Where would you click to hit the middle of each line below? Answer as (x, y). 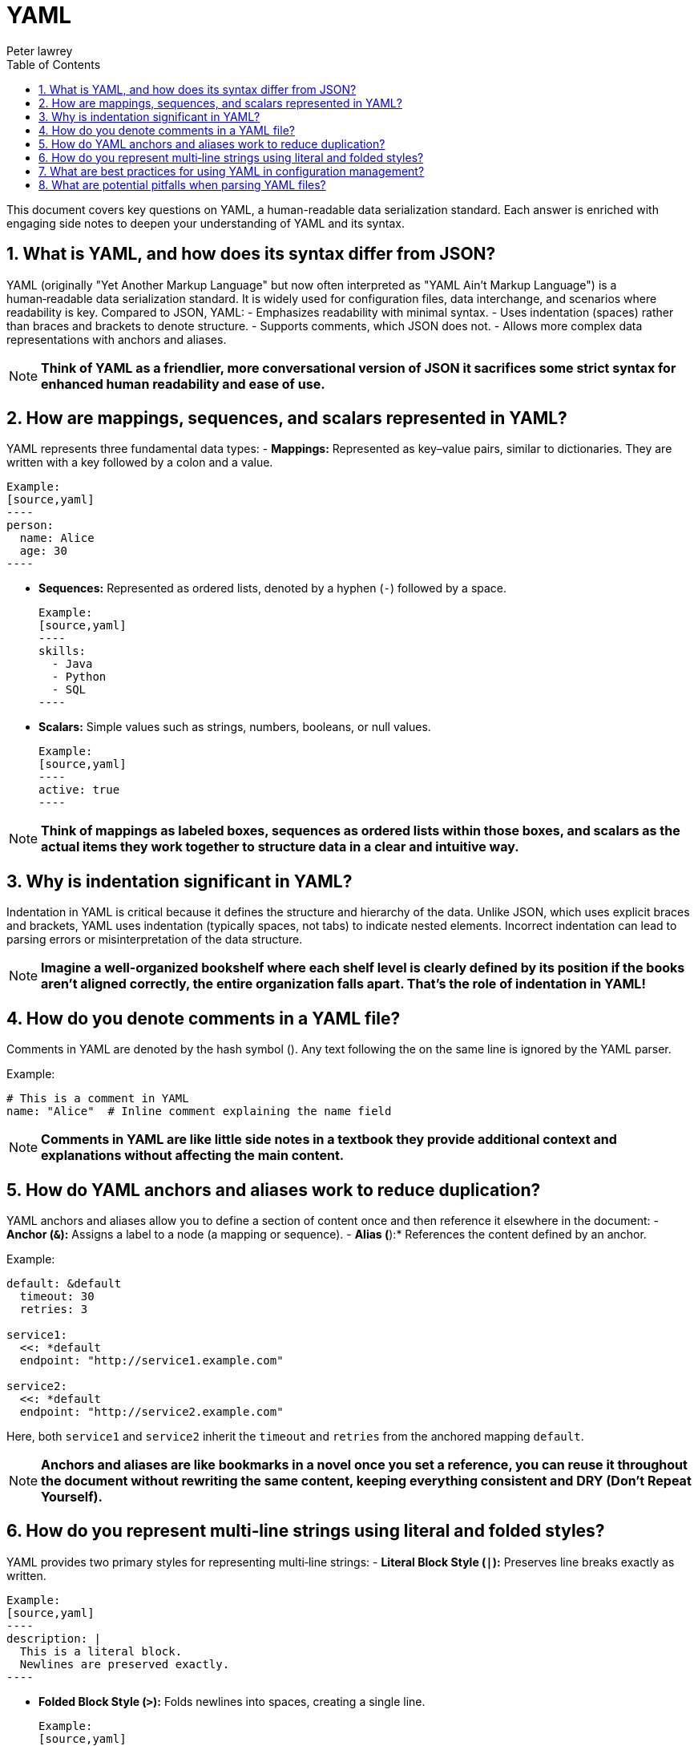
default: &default (64, 1283)
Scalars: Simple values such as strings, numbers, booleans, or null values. (235, 727)
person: (30, 525)
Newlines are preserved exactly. (125, 1664)
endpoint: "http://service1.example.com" (151, 1360)
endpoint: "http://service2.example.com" (151, 1411)
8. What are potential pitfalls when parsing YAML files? (182, 184)
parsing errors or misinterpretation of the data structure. (155, 940)
